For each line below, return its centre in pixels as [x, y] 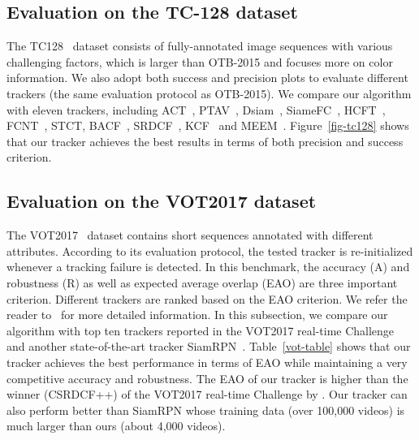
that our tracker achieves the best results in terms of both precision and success [205, 141]
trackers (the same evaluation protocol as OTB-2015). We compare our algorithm [209, 93]
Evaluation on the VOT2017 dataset [162, 201]
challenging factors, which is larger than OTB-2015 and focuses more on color [200, 61]
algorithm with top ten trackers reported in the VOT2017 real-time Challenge [201, 330]
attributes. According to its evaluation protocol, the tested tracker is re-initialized [210, 250]
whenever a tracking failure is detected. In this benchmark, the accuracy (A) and [208, 267]
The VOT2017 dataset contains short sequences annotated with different [190, 235]
